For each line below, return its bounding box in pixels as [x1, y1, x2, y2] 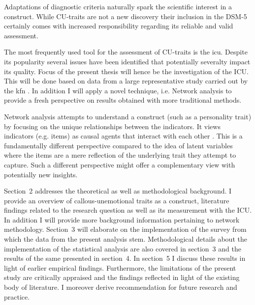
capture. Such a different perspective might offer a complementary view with [4, 159, 235, 169]
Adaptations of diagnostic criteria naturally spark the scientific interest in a [4, 1, 232, 11]
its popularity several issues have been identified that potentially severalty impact [4, 56, 251, 66]
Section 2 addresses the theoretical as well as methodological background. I [4, 186, 232, 196]
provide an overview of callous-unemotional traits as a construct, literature [4, 195, 229, 205]
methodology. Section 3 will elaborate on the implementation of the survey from [4, 224, 247, 234]
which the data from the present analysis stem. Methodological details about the [4, 234, 247, 244]
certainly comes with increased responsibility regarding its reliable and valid [4, 21, 233, 31]
